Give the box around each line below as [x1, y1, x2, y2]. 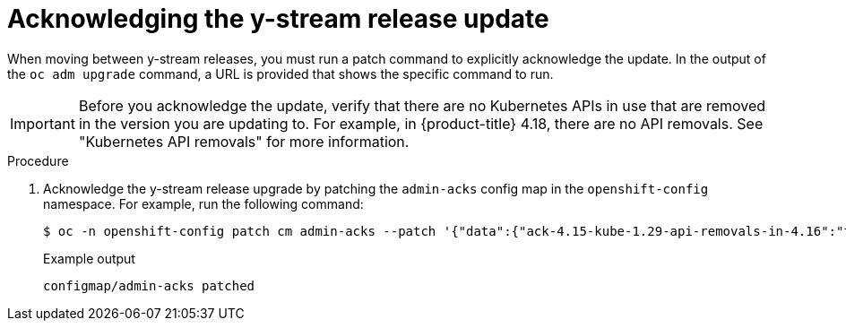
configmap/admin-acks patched [43, 278, 255, 293]
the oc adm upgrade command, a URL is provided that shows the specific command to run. [7, 65, 554, 82]
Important [10, 114, 75, 133]
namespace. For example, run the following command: [43, 195, 364, 211]
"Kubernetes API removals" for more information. [78, 132, 410, 151]
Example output [43, 250, 135, 266]
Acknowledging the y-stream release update [7, 4, 549, 34]
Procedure [7, 152, 69, 168]
